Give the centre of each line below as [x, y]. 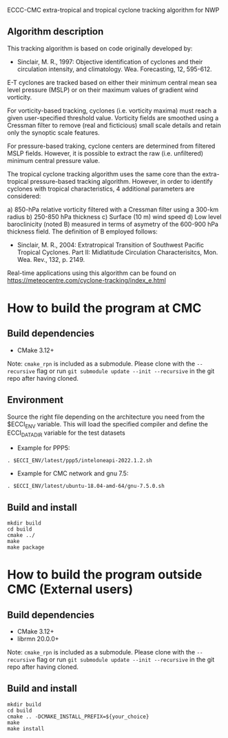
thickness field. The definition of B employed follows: [83, 231]
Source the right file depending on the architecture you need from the [106, 417]
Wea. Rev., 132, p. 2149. [51, 259]
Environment [35, 400]
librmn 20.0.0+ [38, 639]
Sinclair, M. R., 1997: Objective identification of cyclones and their [110, 61]
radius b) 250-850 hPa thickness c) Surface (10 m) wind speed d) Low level [114, 216]
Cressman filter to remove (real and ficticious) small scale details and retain [114, 125]
